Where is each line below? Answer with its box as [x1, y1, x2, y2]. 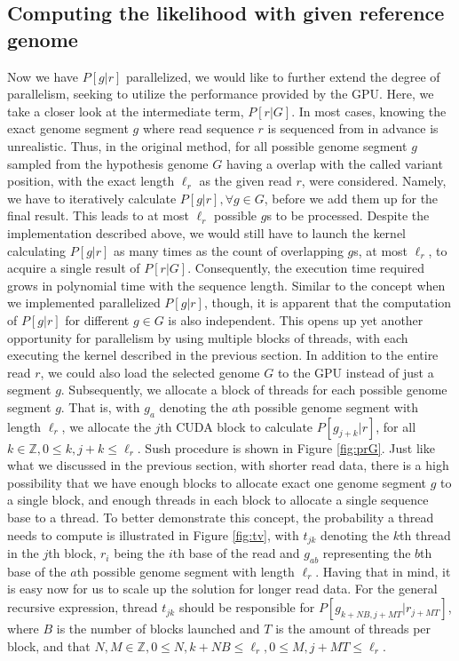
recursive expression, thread [7, 598, 158, 617]
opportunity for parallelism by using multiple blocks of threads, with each [7, 328, 408, 346]
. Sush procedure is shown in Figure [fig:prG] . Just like [137, 438, 435, 457]
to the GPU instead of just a [277, 362, 434, 381]
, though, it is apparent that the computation [203, 293, 452, 312]
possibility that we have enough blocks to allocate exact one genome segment [7, 473, 426, 491]
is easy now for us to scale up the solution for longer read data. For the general [7, 579, 438, 598]
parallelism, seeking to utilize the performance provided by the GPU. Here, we [7, 84, 434, 103]
